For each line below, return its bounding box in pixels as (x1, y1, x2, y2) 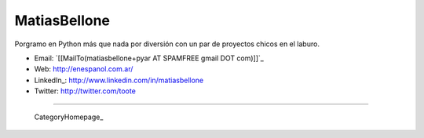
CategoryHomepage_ (34, 112, 104, 122)
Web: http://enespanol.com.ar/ (34, 64, 133, 74)
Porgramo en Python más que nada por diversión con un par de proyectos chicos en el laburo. (14, 39, 320, 49)
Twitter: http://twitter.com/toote (34, 86, 137, 96)
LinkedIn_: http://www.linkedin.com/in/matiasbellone (34, 75, 204, 85)
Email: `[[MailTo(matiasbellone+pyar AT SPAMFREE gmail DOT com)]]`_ (34, 53, 265, 63)
